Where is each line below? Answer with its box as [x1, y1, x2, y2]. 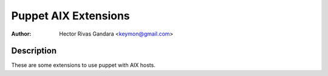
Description [11, 46, 57, 56]
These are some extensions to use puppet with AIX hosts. [11, 62, 156, 69]
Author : [11, 30, 32, 37]
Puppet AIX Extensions [11, 9, 130, 22]
